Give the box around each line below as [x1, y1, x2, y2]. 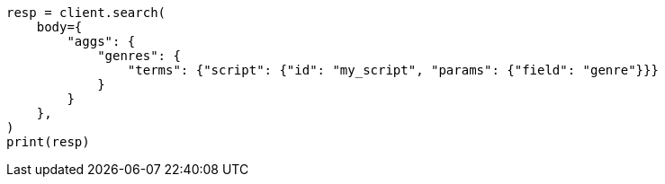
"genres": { [97, 48, 181, 63]
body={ [36, 20, 83, 34]
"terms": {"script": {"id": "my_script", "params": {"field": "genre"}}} [127, 63, 659, 77]
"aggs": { [67, 34, 136, 48]
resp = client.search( [6, 5, 166, 20]
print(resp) [6, 135, 90, 149]
